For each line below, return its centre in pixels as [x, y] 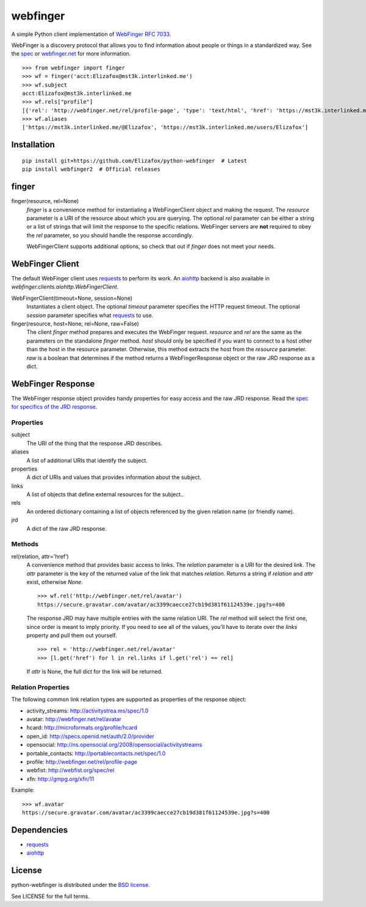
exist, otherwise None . [55, 582]
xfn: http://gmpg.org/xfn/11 [60, 779]
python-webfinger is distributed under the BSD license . [81, 885]
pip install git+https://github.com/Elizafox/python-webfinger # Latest [135, 161]
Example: [23, 790]
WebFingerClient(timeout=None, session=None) [72, 298]
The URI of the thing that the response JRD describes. [95, 443]
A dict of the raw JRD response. [66, 528]
